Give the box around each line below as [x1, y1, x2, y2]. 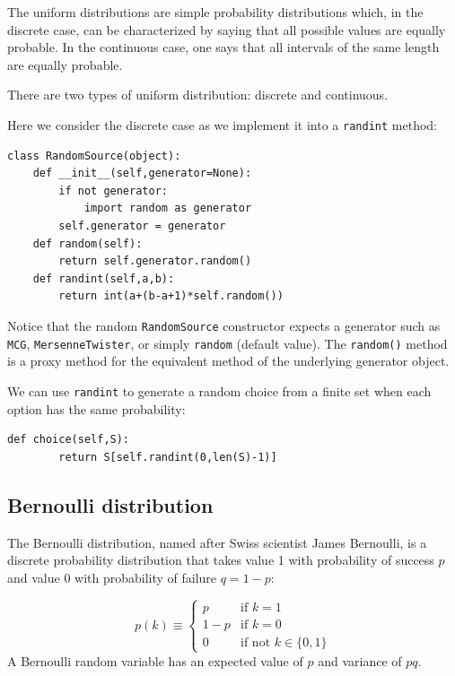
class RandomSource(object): [7, 149, 181, 162]
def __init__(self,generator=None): [32, 167, 252, 180]
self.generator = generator [58, 220, 226, 232]
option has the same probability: [7, 399, 186, 418]
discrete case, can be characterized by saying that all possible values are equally [7, 20, 446, 39]
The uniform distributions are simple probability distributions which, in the [7, 3, 424, 21]
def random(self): [32, 237, 143, 250]
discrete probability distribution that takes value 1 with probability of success [7, 550, 434, 569]
